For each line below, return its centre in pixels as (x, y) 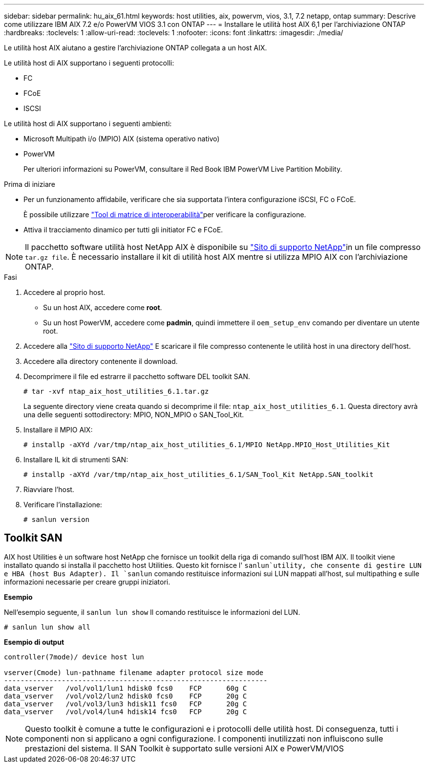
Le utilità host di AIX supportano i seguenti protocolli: (89, 63)
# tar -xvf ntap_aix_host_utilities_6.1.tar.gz (116, 391)
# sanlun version (56, 519)
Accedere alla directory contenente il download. (101, 361)
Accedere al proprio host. (64, 292)
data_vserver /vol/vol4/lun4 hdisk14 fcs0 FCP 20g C (126, 711)
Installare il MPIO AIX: (58, 430)
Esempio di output (34, 642)
